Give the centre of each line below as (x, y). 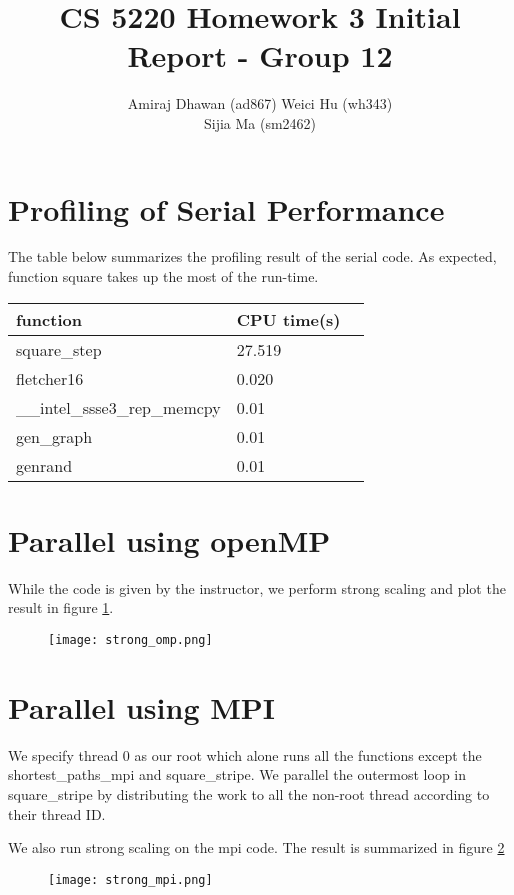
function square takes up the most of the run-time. (163, 276)
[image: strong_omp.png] (130, 639)
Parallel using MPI (142, 706)
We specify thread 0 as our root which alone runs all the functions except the (245, 754)
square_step (59, 349)
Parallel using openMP (169, 539)
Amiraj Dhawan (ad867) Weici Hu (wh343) (260, 103)
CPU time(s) (288, 319)
